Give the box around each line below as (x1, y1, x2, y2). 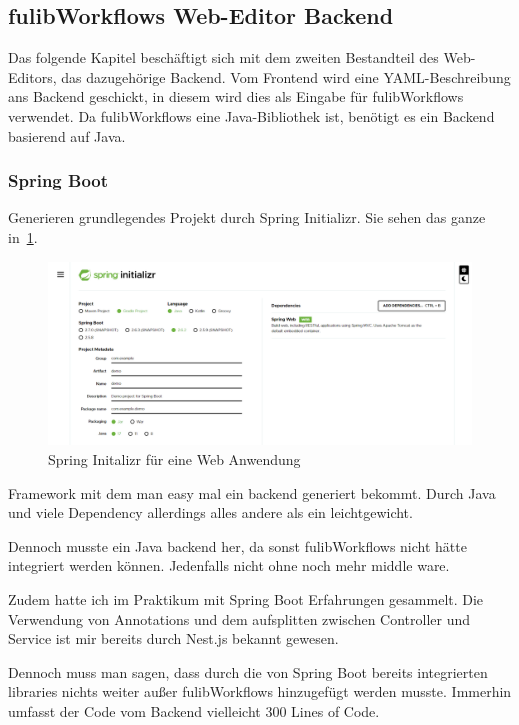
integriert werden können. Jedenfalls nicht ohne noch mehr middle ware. (8, 555, 450, 576)
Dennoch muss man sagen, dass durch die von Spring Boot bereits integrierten (8, 661, 488, 682)
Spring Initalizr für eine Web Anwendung (48, 449, 301, 470)
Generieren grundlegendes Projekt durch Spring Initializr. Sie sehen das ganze (8, 207, 486, 228)
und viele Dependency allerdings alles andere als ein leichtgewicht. (8, 502, 413, 523)
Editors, (8, 66, 57, 87)
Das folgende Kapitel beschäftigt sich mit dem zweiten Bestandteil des (8, 47, 439, 68)
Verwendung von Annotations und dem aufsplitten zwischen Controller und (8, 608, 471, 629)
